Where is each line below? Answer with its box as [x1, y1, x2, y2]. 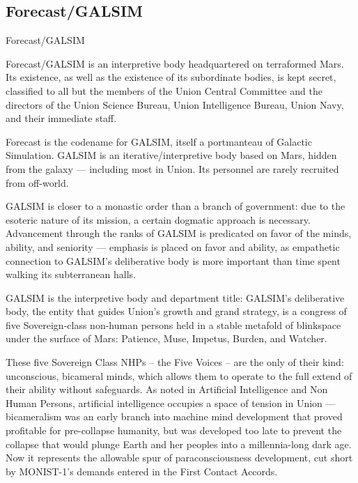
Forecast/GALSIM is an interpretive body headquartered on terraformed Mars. [6, 56, 344, 70]
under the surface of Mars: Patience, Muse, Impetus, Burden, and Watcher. [6, 331, 327, 346]
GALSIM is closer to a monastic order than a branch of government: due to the [6, 199, 345, 213]
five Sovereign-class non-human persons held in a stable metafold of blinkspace [6, 317, 341, 332]
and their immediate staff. [6, 111, 117, 125]
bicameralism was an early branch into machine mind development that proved [6, 409, 343, 424]
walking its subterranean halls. [6, 267, 136, 282]
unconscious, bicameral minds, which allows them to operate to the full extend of [6, 368, 352, 383]
